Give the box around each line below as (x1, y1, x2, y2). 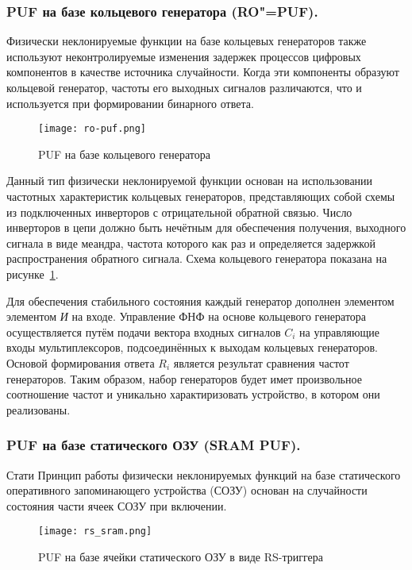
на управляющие (299, 323, 379, 340)
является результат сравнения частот (173, 354, 349, 371)
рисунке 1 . (6, 266, 59, 282)
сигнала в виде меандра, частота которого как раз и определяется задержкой (6, 234, 375, 251)
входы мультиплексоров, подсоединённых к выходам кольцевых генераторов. (6, 339, 378, 356)
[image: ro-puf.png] (38, 123, 147, 135)
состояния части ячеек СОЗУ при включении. (6, 497, 227, 514)
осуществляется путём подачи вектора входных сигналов (6, 323, 281, 340)
